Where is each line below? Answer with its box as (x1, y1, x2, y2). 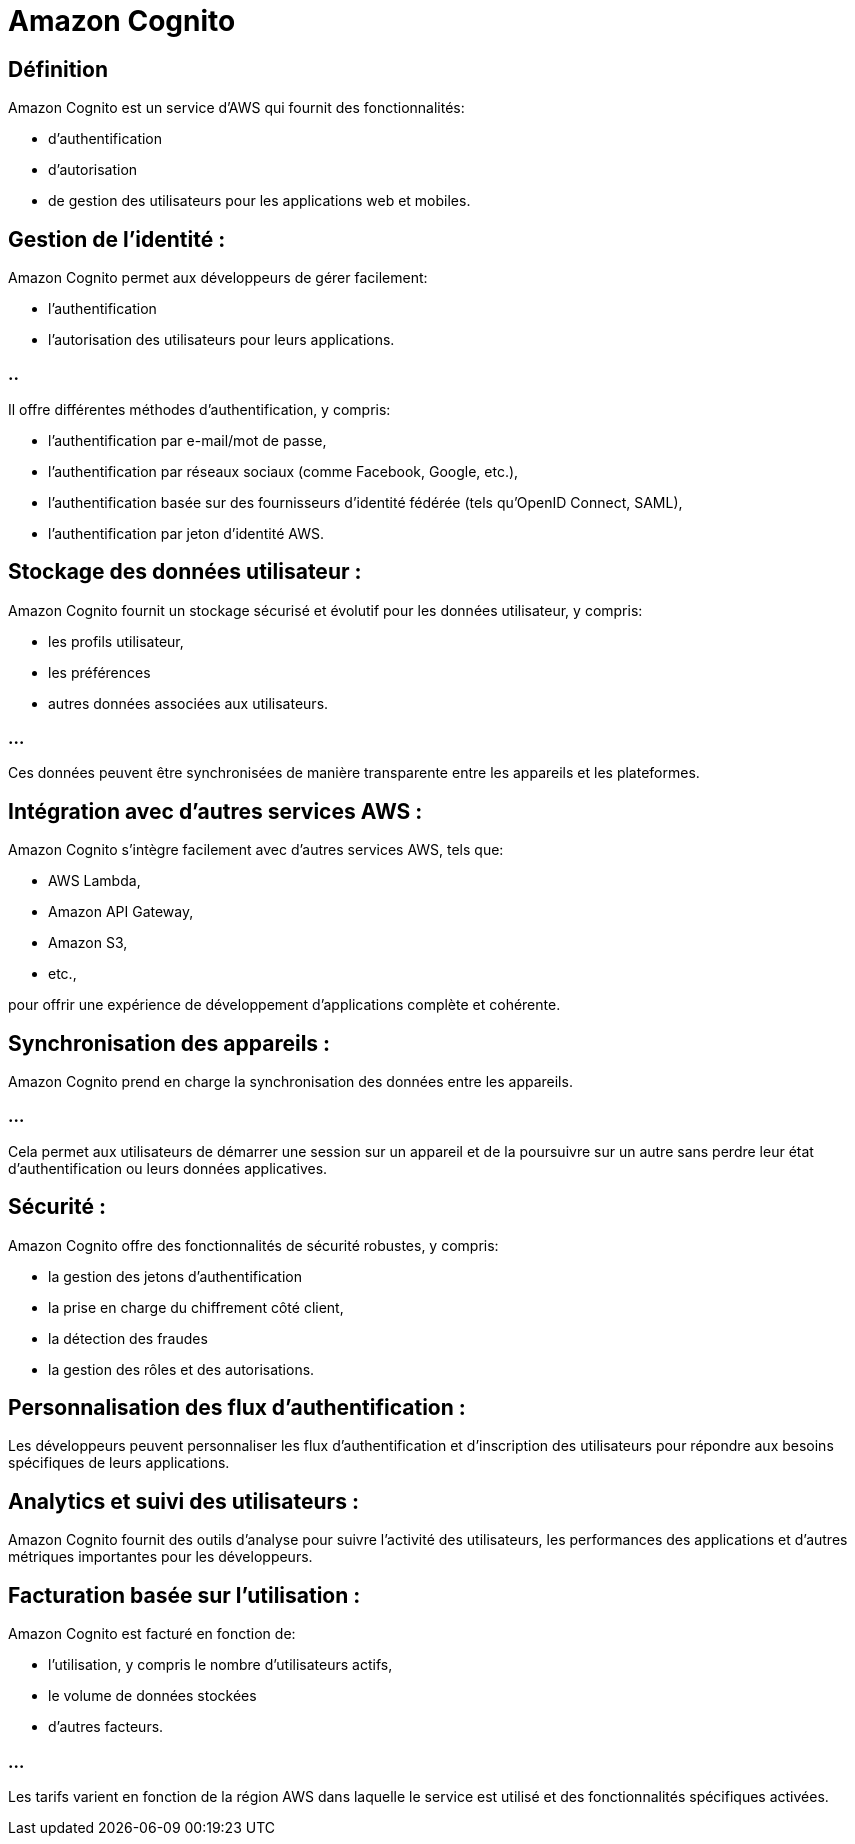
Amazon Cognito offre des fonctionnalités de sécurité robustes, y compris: (8, 1236, 499, 1254)
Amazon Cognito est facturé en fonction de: (8, 1625, 296, 1643)
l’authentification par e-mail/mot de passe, (48, 431, 327, 449)
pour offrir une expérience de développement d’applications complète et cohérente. (8, 996, 561, 1014)
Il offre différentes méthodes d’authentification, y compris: (8, 400, 391, 418)
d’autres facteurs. (48, 1718, 164, 1736)
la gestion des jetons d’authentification (48, 1267, 302, 1285)
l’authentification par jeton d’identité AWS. (48, 524, 324, 542)
